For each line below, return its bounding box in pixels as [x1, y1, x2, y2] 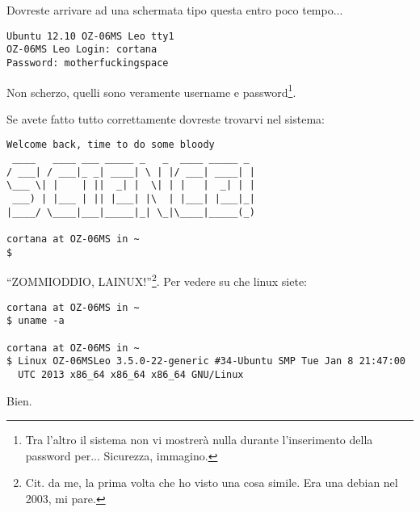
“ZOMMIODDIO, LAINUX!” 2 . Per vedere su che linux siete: [6, 271, 308, 289]
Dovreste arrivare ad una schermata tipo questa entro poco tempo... [6, 2, 343, 18]
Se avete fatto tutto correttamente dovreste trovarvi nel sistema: [6, 110, 325, 127]
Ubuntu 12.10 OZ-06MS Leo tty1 [6, 30, 174, 42]
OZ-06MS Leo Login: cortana [6, 44, 157, 56]
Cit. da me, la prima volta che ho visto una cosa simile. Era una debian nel [25, 474, 398, 491]
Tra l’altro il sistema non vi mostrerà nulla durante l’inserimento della [25, 431, 373, 448]
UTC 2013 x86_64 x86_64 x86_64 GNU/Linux [18, 368, 244, 380]
